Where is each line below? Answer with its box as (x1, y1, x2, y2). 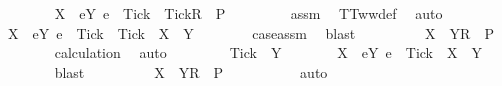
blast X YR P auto (54, 61, 328, 82)
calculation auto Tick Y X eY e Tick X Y (54, 42, 483, 63)
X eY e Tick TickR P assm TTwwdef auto (54, 3, 443, 23)
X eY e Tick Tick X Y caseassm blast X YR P (7, 22, 494, 43)
